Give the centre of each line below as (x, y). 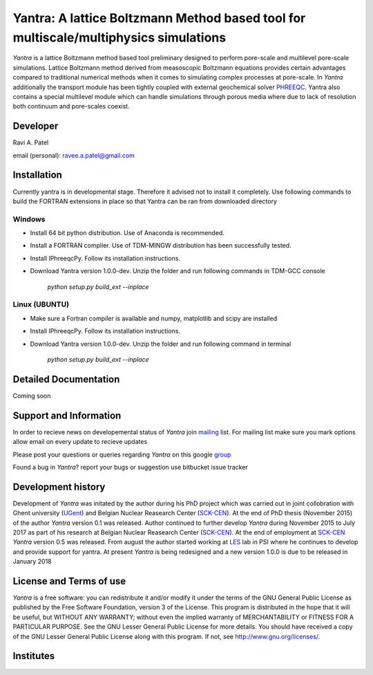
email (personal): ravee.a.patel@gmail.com (74, 155)
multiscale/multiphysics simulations (119, 37)
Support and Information (67, 415)
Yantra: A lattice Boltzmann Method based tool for (159, 18)
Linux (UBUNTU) (41, 304)
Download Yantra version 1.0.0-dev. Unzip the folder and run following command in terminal (161, 344)
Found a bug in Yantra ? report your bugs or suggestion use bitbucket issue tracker (130, 467)
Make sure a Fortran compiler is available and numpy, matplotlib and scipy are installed (154, 318)
